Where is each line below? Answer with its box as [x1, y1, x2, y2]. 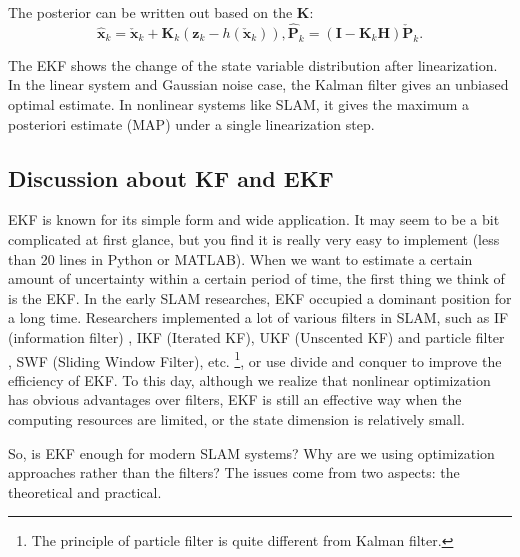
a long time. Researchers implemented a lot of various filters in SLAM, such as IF [8, 307, 509, 328]
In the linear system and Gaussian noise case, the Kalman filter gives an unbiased [8, 74, 509, 95]
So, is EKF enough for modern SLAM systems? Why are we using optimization [8, 442, 495, 463]
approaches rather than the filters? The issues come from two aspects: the [8, 462, 460, 483]
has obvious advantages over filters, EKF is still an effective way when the [8, 389, 462, 410]
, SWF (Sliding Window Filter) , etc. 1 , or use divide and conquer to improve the [8, 347, 502, 371]
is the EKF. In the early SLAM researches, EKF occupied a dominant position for [8, 287, 512, 308]
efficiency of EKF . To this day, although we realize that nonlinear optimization [8, 369, 491, 390]
